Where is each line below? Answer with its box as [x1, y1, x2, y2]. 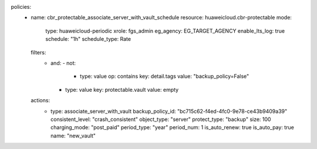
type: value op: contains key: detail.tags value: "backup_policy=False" [80, 73, 249, 80]
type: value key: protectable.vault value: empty [65, 86, 179, 93]
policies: [11, 4, 32, 10]
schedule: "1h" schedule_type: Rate [45, 36, 131, 43]
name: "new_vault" [50, 132, 96, 139]
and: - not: [50, 59, 76, 67]
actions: [31, 97, 50, 104]
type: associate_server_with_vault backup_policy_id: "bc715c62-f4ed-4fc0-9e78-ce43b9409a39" [50, 108, 288, 115]
